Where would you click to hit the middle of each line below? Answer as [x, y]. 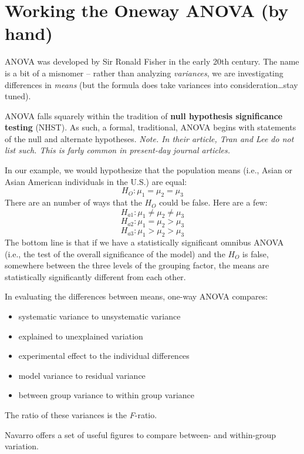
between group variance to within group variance [107, 395]
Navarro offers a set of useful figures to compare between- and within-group [141, 434]
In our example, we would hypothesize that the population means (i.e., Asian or [148, 170]
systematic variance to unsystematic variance [99, 316]
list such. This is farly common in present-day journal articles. [118, 150]
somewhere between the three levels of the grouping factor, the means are [137, 265]
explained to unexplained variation [81, 336]
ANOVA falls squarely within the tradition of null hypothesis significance [144, 115]
